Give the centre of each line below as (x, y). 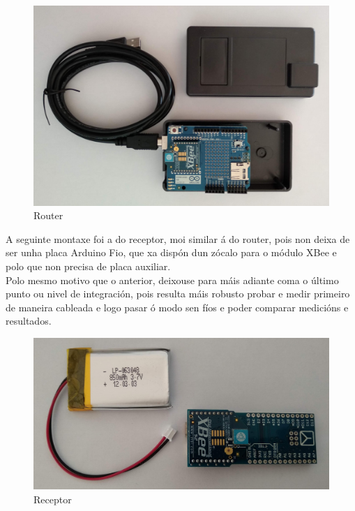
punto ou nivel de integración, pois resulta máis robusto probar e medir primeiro (178, 294)
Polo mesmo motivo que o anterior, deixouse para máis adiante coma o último (172, 280)
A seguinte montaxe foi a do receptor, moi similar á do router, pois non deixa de (178, 238)
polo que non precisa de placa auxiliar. (88, 266)
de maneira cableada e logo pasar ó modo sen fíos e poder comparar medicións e (177, 307)
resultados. (29, 321)
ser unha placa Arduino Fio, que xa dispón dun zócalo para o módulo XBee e (171, 252)
